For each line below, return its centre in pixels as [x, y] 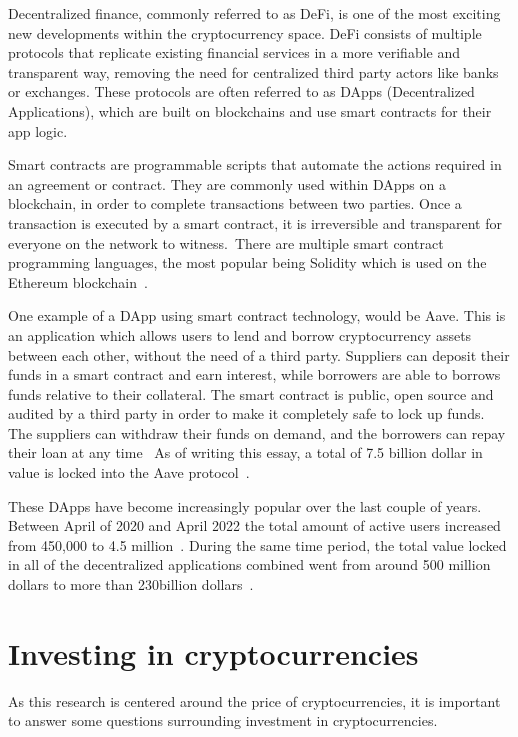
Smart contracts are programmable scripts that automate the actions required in [255, 164]
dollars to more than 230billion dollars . [131, 584]
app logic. [38, 130]
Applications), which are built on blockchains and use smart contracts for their [250, 110]
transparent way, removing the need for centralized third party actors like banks [253, 71]
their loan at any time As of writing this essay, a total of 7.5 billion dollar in [245, 452]
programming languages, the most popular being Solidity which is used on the [247, 262]
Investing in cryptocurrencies [213, 652]
